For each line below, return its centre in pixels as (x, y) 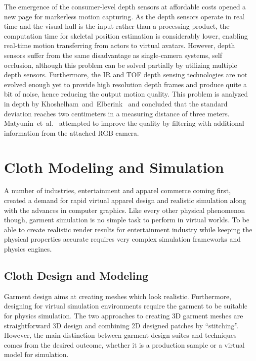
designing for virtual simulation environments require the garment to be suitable (126, 306)
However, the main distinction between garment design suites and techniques (120, 335)
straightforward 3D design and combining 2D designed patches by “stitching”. (121, 325)
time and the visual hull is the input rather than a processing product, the (117, 26)
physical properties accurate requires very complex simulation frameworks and (123, 239)
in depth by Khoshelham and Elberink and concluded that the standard (116, 103)
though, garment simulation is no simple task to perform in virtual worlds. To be (127, 220)
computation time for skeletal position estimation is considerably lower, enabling (126, 35)
